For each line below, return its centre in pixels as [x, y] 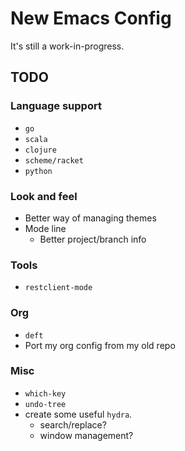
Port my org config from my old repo [100, 345]
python [38, 171]
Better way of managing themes [90, 218]
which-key [45, 393]
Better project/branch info [93, 239]
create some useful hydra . [78, 414]
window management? [86, 435]
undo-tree [45, 404]
